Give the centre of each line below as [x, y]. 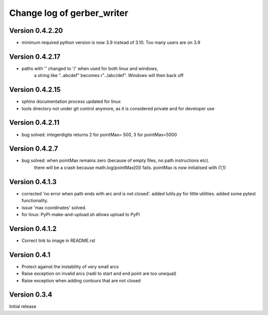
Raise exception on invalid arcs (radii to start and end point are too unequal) [99, 274]
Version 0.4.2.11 [34, 122]
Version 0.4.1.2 [33, 229]
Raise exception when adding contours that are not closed [81, 280]
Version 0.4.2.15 [35, 90]
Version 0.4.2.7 [33, 149]
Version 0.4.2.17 [35, 56]
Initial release [23, 307]
